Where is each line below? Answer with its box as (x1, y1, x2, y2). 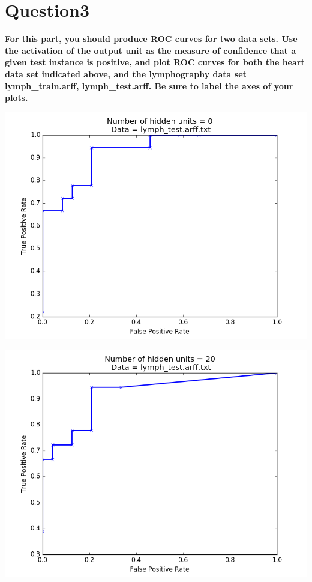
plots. (5, 91, 28, 104)
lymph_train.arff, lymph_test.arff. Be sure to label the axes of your (5, 79, 293, 92)
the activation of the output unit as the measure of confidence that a (5, 44, 296, 56)
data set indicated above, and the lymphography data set (5, 67, 247, 80)
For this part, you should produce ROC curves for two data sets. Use (5, 32, 298, 45)
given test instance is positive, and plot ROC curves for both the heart (5, 56, 305, 68)
